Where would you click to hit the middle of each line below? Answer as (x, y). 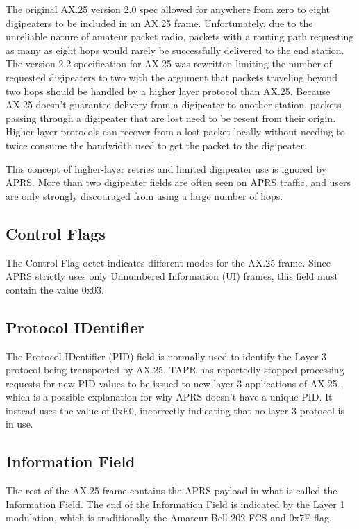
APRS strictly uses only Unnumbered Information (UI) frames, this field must (172, 276)
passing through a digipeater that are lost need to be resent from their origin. (171, 118)
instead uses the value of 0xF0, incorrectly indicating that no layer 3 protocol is (175, 410)
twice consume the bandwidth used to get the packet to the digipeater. (156, 145)
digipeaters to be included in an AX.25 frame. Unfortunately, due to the (159, 23)
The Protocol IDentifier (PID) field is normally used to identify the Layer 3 (166, 356)
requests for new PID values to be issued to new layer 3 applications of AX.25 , (175, 383)
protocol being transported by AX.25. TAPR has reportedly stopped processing (175, 370)
